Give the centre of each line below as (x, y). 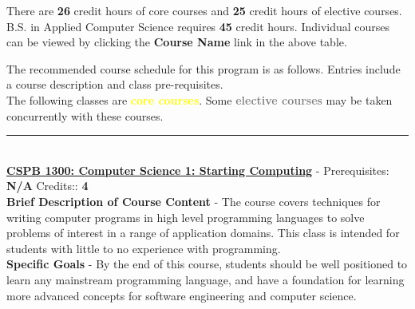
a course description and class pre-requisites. (115, 84)
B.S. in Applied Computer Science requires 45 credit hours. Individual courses (198, 26)
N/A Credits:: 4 (47, 186)
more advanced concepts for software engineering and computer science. (182, 295)
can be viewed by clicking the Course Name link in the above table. (177, 42)
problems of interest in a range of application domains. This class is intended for (203, 233)
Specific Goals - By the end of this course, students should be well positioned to (207, 264)
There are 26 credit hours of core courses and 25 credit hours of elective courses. (204, 10)
